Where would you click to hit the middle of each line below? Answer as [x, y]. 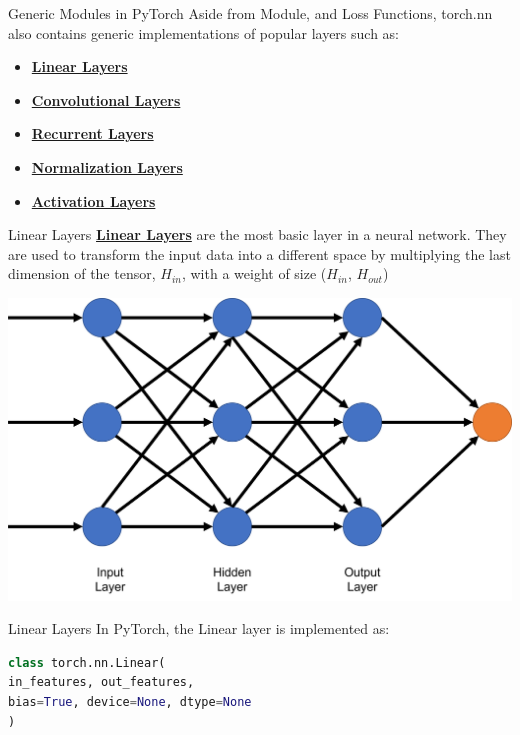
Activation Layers [93, 200]
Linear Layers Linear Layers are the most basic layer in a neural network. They [257, 234]
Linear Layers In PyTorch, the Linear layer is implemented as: [199, 628]
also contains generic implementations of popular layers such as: [204, 32]
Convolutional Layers [106, 99]
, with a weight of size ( [254, 273]
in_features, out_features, [101, 682]
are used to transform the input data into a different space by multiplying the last [259, 253]
